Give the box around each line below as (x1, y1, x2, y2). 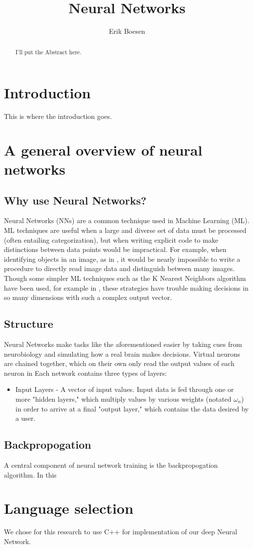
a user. (15, 413, 36, 423)
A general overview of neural (4, 139, 203, 160)
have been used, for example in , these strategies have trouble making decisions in (4, 282, 249, 293)
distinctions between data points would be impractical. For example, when (4, 244, 227, 254)
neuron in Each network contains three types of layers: (4, 367, 167, 378)
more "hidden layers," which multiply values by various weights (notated (15, 393, 232, 404)
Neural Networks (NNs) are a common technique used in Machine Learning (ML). (4, 215, 250, 226)
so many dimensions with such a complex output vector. (4, 292, 172, 302)
